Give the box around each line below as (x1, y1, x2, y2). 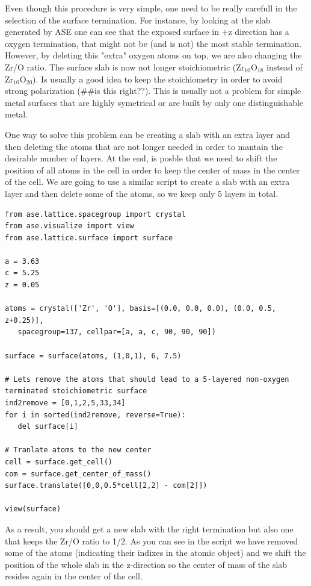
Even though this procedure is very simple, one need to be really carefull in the (5, 2, 297, 14)
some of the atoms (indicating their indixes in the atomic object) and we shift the (5, 546, 306, 559)
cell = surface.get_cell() (5, 457, 112, 466)
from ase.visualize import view (5, 222, 134, 231)
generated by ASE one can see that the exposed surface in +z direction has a (5, 25, 289, 38)
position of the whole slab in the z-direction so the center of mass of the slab (5, 558, 288, 570)
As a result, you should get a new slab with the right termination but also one (5, 522, 294, 535)
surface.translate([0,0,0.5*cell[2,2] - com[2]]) (5, 481, 208, 490)
